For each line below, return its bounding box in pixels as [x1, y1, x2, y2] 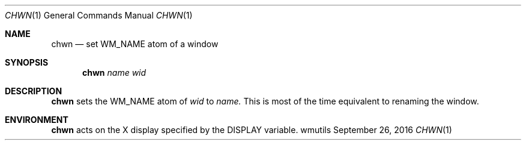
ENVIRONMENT [5, 115, 68, 125]
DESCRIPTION [5, 86, 62, 96]
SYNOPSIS [5, 57, 49, 67]
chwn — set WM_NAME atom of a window [51, 39, 219, 49]
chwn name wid [82, 67, 147, 78]
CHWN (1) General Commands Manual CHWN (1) [5, 10, 193, 20]
